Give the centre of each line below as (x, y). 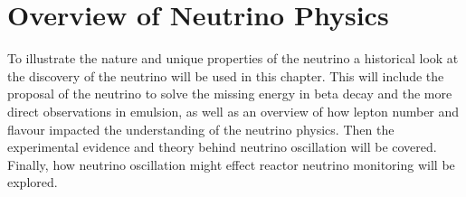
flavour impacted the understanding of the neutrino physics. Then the (201, 129)
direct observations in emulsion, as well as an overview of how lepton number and (233, 111)
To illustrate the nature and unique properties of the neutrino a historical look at (233, 58)
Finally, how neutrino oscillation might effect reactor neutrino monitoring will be (231, 164)
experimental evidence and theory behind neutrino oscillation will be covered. (222, 147)
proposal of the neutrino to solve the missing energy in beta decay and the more (230, 94)
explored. (33, 182)
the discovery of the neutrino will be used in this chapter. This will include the (226, 75)
